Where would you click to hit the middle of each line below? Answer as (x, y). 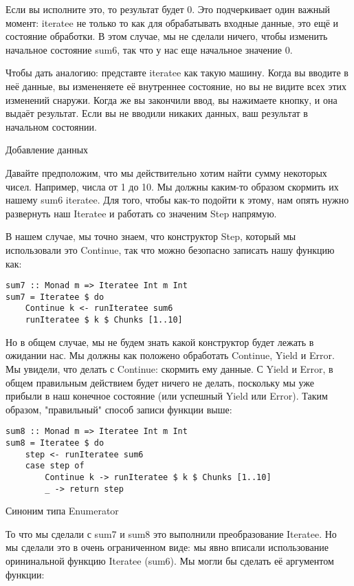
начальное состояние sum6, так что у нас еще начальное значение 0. (149, 49)
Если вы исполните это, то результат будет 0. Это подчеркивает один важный (168, 9)
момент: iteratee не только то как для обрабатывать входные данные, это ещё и (172, 22)
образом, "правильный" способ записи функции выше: (119, 409)
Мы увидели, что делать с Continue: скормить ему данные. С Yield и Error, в (169, 368)
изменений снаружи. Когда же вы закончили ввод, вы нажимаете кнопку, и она (172, 99)
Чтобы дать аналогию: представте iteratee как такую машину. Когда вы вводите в (177, 73)
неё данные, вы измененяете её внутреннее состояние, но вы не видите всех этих (176, 86)
